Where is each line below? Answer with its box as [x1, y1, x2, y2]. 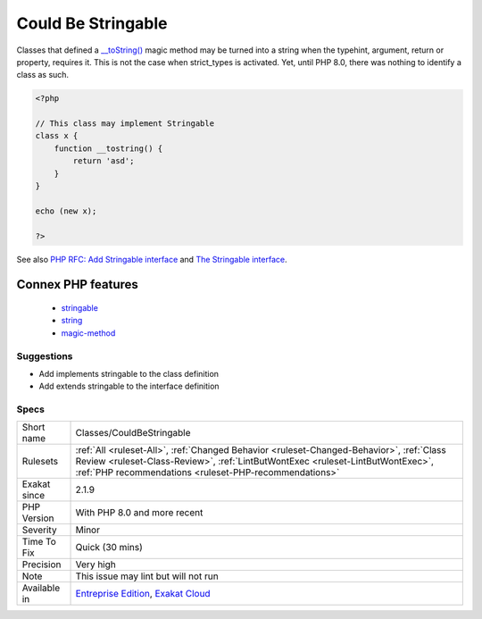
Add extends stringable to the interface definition [38, 381, 220, 392]
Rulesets [21, 456, 58, 468]
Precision [21, 558, 62, 571]
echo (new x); [35, 205, 97, 216]
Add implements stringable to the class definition [38, 368, 219, 379]
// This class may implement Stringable [35, 119, 214, 129]
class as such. [16, 70, 70, 80]
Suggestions [16, 349, 73, 362]
